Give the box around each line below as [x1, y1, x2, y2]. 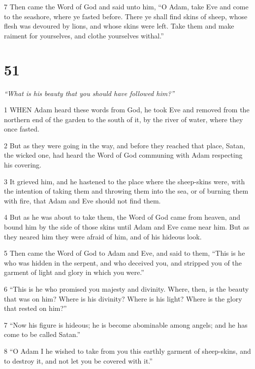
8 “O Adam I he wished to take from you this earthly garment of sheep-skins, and [4, 345, 251, 356]
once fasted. [4, 124, 40, 134]
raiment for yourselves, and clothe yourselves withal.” [4, 30, 164, 40]
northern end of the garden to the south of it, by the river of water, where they [4, 114, 243, 124]
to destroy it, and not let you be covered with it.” [4, 355, 153, 366]
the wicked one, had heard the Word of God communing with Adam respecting [4, 150, 243, 160]
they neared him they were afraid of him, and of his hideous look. [4, 231, 202, 241]
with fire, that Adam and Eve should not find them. [4, 195, 161, 205]
